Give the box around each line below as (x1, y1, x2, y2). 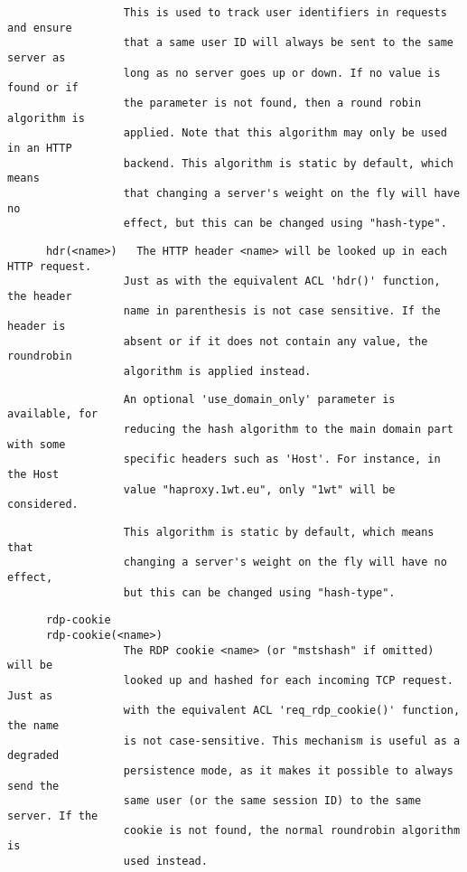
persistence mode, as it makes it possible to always (123, 764, 453, 777)
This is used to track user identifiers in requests (123, 6, 447, 19)
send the (7, 779, 60, 792)
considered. (7, 498, 79, 511)
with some (7, 437, 66, 451)
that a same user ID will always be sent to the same (123, 36, 453, 50)
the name (7, 718, 60, 732)
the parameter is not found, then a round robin (123, 96, 422, 109)
